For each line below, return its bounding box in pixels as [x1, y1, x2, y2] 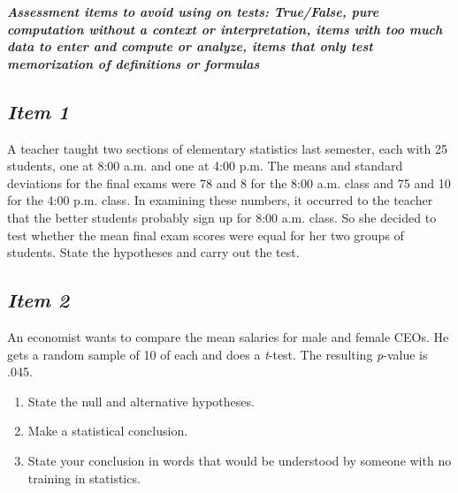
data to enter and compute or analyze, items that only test [7, 37, 373, 56]
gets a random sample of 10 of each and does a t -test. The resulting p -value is [7, 345, 428, 363]
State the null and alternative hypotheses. [27, 391, 255, 410]
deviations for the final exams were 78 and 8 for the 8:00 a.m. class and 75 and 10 [7, 173, 451, 192]
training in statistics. [27, 468, 141, 487]
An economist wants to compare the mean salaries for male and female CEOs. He [7, 327, 449, 345]
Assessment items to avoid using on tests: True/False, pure [7, 3, 379, 20]
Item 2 [7, 286, 70, 314]
